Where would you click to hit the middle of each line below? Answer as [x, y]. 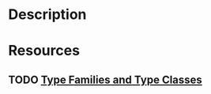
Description [47, 15]
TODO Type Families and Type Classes [105, 79]
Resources [44, 51]
